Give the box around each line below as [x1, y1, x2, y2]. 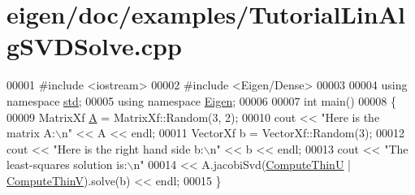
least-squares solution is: [6, 156, 128, 173]
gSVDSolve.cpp [6, 29, 182, 63]
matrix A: [6, 124, 55, 141]
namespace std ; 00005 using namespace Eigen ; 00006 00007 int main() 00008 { [6, 92, 397, 109]
